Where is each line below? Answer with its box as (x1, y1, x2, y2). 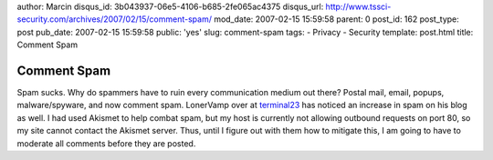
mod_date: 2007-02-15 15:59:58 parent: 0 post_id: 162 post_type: (213, 14, 460, 25)
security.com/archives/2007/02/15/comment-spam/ (16, 14, 212, 25)
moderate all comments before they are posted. (16, 137, 196, 149)
